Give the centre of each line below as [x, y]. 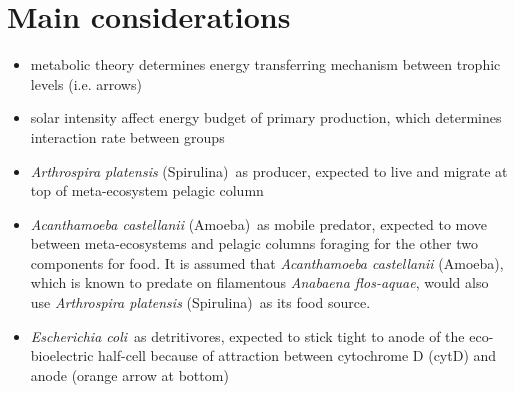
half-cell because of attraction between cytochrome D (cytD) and [297, 355]
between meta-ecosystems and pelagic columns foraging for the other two [254, 243]
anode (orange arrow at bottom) [129, 374]
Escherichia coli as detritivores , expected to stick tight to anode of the [247, 335]
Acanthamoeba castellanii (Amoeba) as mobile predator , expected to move [259, 223]
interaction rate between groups [127, 136]
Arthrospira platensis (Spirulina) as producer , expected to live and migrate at [269, 170]
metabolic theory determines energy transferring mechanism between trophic [265, 64]
